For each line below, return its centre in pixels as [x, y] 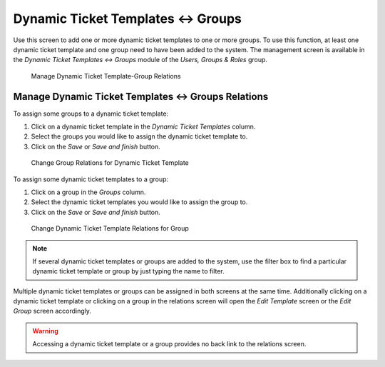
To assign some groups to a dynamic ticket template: [91, 114]
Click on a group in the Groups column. [88, 192]
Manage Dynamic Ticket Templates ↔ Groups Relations [141, 96]
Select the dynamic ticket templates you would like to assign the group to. [139, 202]
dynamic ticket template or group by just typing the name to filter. [128, 271]
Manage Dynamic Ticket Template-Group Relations [106, 76]
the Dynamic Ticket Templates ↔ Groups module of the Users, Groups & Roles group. [140, 60]
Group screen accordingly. [52, 311]
